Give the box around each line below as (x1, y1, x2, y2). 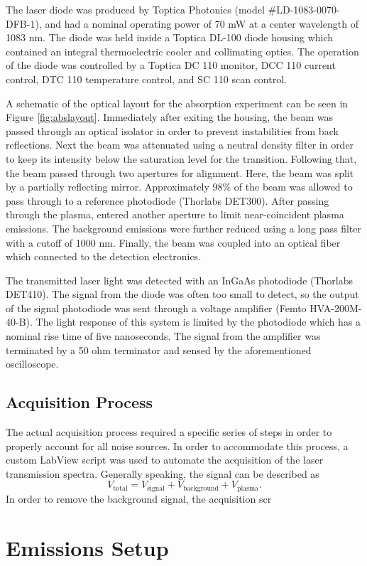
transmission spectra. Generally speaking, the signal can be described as (6, 466, 319, 481)
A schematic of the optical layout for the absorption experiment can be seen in (6, 95, 349, 110)
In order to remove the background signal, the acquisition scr (6, 491, 272, 506)
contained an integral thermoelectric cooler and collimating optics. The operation (6, 43, 359, 58)
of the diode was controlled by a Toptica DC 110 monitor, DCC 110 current (6, 58, 336, 73)
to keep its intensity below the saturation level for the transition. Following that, (6, 151, 357, 166)
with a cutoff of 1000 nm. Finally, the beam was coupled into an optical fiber (6, 235, 341, 250)
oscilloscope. (6, 356, 59, 371)
